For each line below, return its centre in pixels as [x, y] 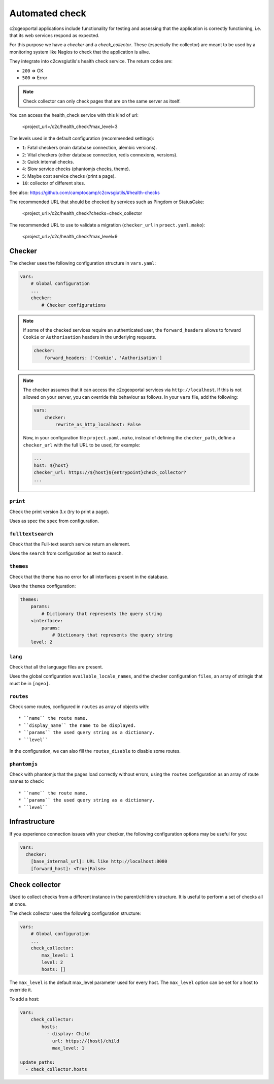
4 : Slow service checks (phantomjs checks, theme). [76, 169]
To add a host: [24, 999]
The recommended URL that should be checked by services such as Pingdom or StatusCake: [107, 202]
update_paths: [38, 1062]
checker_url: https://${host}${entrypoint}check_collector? [110, 473]
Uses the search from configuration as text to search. [66, 553]
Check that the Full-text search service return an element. [70, 544]
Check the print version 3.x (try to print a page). [59, 512]
